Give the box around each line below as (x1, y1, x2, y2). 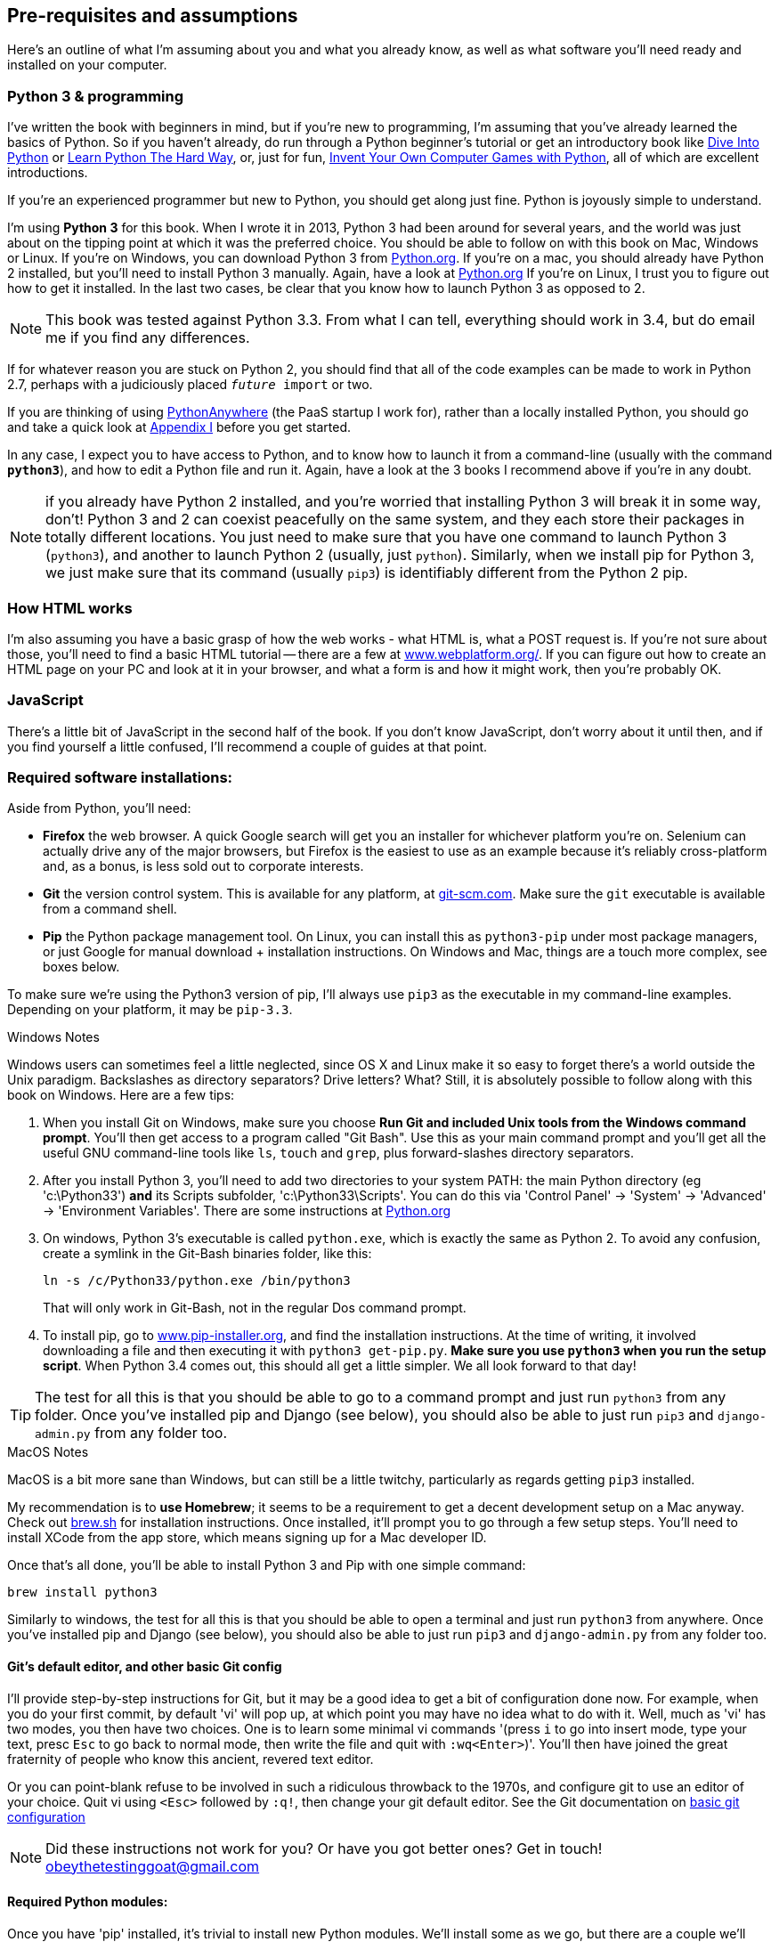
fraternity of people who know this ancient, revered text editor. (7, 1751, 374, 1767)
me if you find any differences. (45, 329, 250, 347)
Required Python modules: (7, 1894, 168, 1910)
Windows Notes (7, 1029, 100, 1045)
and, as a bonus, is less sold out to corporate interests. (43, 858, 364, 874)
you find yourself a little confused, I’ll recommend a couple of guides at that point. (7, 738, 488, 754)
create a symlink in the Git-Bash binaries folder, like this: (43, 1246, 372, 1262)
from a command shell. (43, 901, 177, 917)
